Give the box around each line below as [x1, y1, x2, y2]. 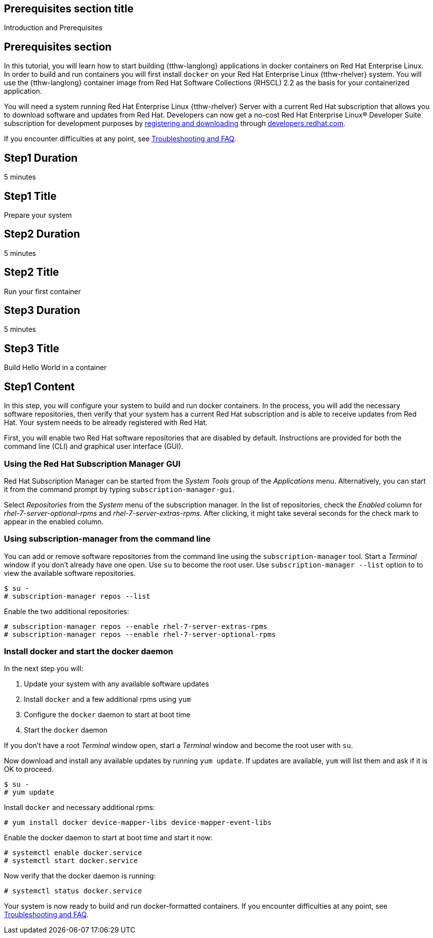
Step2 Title [4, 266, 59, 279]
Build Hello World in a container [4, 363, 107, 372]
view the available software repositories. [4, 568, 136, 577]
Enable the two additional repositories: [4, 607, 129, 616]
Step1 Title [4, 189, 57, 202]
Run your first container [4, 287, 81, 296]
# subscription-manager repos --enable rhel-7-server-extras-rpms [4, 622, 268, 630]
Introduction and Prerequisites [4, 23, 103, 32]
